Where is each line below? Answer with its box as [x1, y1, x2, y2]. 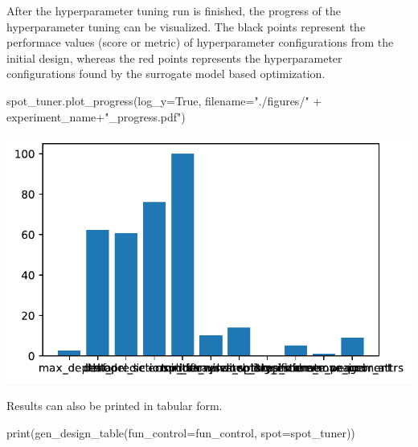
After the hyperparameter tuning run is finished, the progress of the [6, 2, 341, 18]
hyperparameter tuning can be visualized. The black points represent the [6, 18, 366, 35]
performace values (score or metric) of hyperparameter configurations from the [6, 34, 394, 51]
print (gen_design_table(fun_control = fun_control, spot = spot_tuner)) [6, 424, 355, 441]
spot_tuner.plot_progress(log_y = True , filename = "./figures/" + [6, 92, 322, 109]
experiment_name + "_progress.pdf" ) [6, 108, 186, 125]
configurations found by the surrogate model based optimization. [6, 65, 326, 82]
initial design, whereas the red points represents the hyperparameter [6, 49, 342, 66]
